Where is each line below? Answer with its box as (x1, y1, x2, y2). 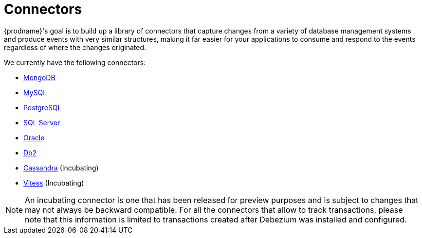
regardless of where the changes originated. (4, 43, 147, 51)
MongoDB (23, 73, 55, 82)
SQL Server (23, 118, 60, 127)
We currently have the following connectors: (4, 58, 146, 67)
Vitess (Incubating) (23, 178, 84, 187)
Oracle (23, 133, 45, 142)
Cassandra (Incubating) (23, 163, 99, 172)
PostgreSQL (23, 103, 62, 112)
